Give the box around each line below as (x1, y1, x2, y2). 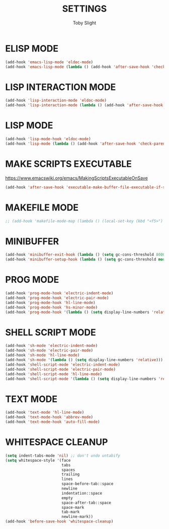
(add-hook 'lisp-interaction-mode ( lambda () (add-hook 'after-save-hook (5, 103, 163, 108)
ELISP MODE (5, 42, 59, 54)
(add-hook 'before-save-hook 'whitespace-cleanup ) (5, 519, 114, 524)
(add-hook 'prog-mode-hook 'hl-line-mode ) (5, 300, 96, 305)
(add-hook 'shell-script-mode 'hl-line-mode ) (5, 371, 102, 377)
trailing (61, 472, 80, 477)
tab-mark (61, 509, 80, 515)
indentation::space (61, 491, 102, 496)
